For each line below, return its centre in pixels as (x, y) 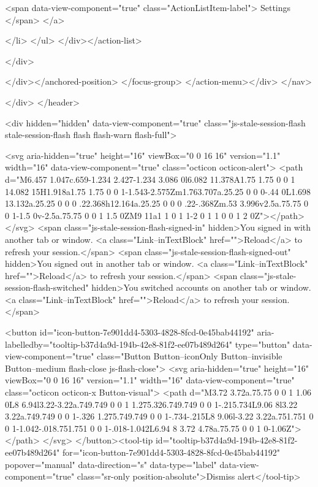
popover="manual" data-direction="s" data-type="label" (111, 464)
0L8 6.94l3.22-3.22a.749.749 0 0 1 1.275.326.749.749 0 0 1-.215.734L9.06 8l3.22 (151, 404)
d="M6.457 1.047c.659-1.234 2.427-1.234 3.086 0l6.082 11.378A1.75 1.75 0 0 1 (150, 179)
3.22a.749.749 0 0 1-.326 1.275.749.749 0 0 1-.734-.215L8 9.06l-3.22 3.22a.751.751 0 (159, 416)
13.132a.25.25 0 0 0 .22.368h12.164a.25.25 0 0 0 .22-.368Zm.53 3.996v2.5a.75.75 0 (157, 203)
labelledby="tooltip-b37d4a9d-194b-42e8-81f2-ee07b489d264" (119, 344)
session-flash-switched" (47, 287)
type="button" (263, 344)
